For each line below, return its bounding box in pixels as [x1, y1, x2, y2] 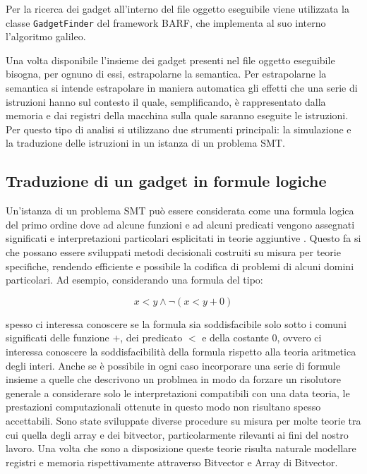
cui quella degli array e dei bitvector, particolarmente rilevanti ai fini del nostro [6, 427, 349, 442]
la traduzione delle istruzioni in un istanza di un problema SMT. [6, 135, 285, 150]
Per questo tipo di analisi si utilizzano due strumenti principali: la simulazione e [6, 121, 351, 136]
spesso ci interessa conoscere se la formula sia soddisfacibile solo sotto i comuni [6, 316, 347, 331]
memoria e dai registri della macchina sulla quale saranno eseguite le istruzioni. [6, 108, 349, 123]
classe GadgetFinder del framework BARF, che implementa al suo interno [6, 15, 326, 30]
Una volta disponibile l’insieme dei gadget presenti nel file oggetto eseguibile [6, 52, 335, 67]
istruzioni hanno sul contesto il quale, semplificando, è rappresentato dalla [6, 94, 326, 109]
